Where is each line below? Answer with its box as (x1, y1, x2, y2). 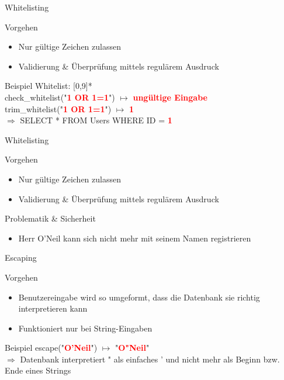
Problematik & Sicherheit (5, 212, 96, 224)
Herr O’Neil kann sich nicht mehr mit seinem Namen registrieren (18, 232, 251, 244)
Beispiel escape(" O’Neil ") (5, 341, 98, 354)
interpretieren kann (18, 302, 88, 315)
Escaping (5, 251, 37, 264)
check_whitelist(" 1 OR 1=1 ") (5, 91, 115, 103)
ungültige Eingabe (133, 91, 207, 103)
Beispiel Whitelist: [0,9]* (5, 80, 92, 92)
